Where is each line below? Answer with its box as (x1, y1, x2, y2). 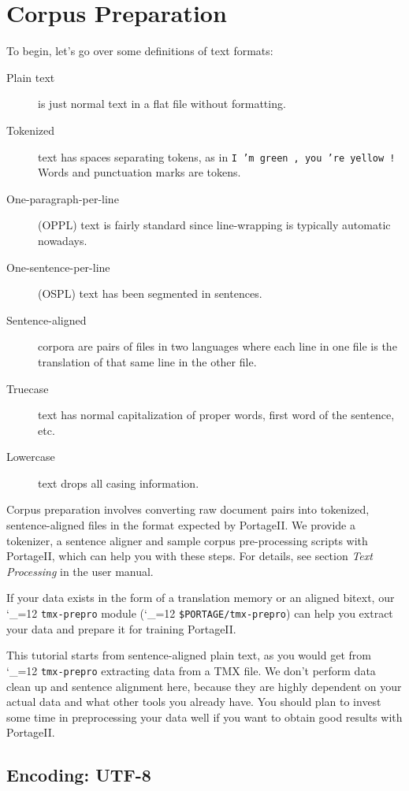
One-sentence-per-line (6, 258, 110, 275)
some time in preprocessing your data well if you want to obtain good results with (6, 708, 403, 725)
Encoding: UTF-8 (6, 763, 151, 787)
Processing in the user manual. (6, 563, 154, 579)
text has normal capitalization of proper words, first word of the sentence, (38, 407, 395, 423)
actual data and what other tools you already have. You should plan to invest (6, 693, 381, 710)
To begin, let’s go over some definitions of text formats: (6, 43, 273, 59)
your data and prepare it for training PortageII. (6, 620, 236, 637)
